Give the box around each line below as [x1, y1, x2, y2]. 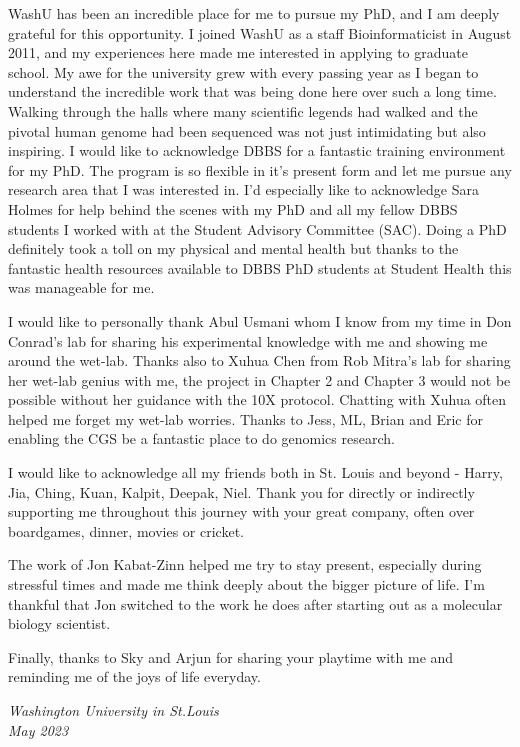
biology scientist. [8, 613, 111, 634]
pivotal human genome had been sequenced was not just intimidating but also [8, 120, 486, 141]
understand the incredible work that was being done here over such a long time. [8, 81, 497, 102]
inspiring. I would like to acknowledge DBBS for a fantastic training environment [8, 140, 506, 161]
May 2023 [8, 719, 69, 740]
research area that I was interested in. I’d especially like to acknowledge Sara [8, 179, 480, 200]
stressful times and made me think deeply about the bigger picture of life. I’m [8, 574, 485, 595]
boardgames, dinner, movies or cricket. [8, 520, 244, 541]
